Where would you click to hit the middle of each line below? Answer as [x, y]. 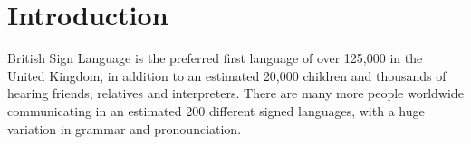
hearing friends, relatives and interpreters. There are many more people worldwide [235, 93]
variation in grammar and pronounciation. [125, 128]
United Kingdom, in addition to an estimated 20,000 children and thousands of [227, 75]
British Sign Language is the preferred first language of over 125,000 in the [215, 58]
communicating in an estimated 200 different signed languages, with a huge [216, 110]
